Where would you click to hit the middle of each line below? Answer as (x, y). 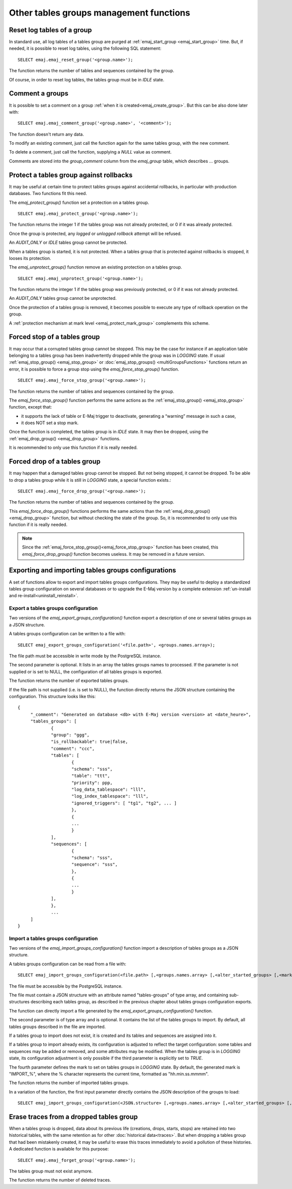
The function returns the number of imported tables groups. (69, 1083)
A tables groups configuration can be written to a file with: (67, 634)
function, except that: (30, 407)
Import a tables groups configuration (54, 938)
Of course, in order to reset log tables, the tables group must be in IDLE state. (87, 79)
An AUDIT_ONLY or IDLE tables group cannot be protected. (68, 243)
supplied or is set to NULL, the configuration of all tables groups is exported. (86, 672)
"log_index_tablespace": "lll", (110, 796)
